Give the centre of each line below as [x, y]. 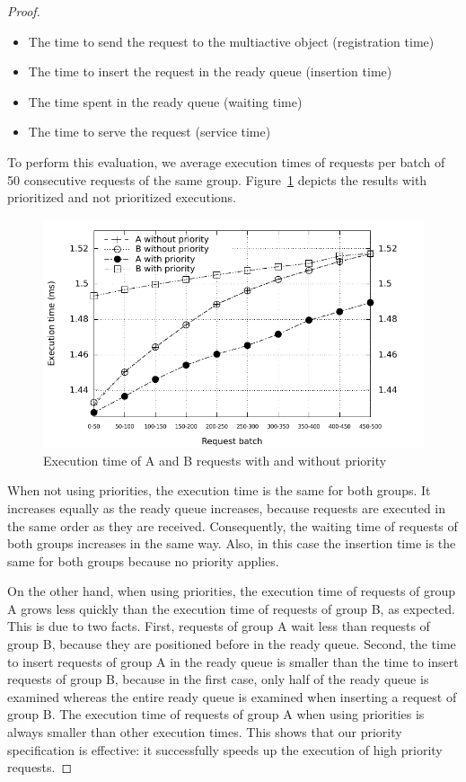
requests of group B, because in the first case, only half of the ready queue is [218, 679]
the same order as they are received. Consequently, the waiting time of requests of [233, 525]
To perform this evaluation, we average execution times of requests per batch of [226, 161]
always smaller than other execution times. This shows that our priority [205, 732]
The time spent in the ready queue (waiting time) [165, 101]
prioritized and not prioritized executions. [122, 197]
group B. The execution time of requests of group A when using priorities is [216, 714]
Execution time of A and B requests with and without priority [215, 460]
